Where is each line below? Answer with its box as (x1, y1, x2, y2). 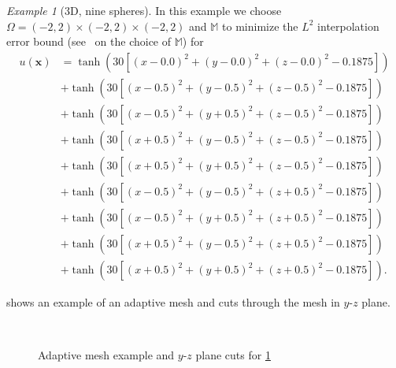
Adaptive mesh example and (38, 347, 175, 363)
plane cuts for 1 (195, 347, 271, 363)
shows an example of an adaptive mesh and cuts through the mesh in (6, 294, 340, 310)
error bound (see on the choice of (6, 33, 172, 50)
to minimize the (222, 17, 298, 34)
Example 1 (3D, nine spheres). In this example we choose (6, 2, 282, 18)
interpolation (317, 17, 379, 34)
